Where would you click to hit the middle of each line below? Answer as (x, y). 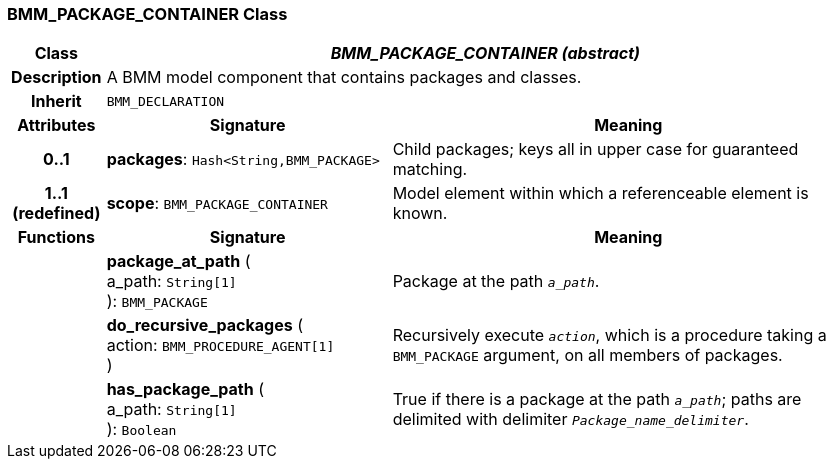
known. (420, 213)
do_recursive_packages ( (205, 325)
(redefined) (56, 213)
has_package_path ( (185, 389)
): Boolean (141, 429)
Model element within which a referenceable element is (600, 193)
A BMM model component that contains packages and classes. (344, 77)
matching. (430, 169)
